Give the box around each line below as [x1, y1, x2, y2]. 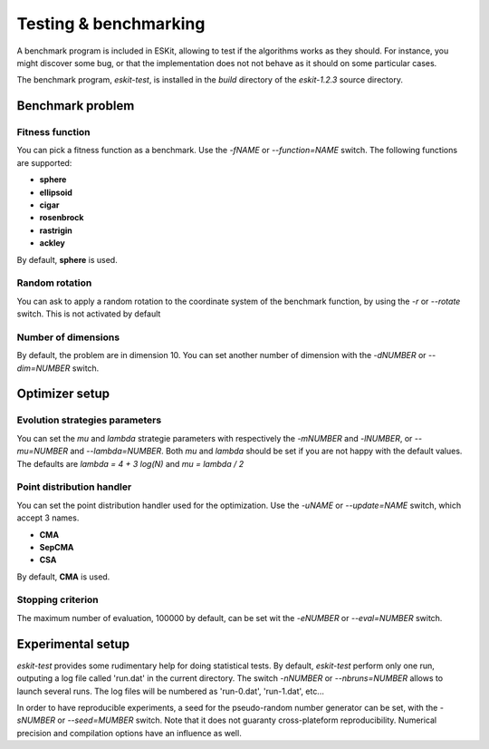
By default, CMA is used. [16, 571, 110, 582]
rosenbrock [39, 212, 84, 223]
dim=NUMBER [16, 363, 71, 374]
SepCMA [39, 541, 74, 552]
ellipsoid [39, 187, 72, 198]
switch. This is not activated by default [16, 308, 161, 319]
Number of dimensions [16, 331, 120, 344]
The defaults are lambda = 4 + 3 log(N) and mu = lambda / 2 [16, 458, 244, 469]
